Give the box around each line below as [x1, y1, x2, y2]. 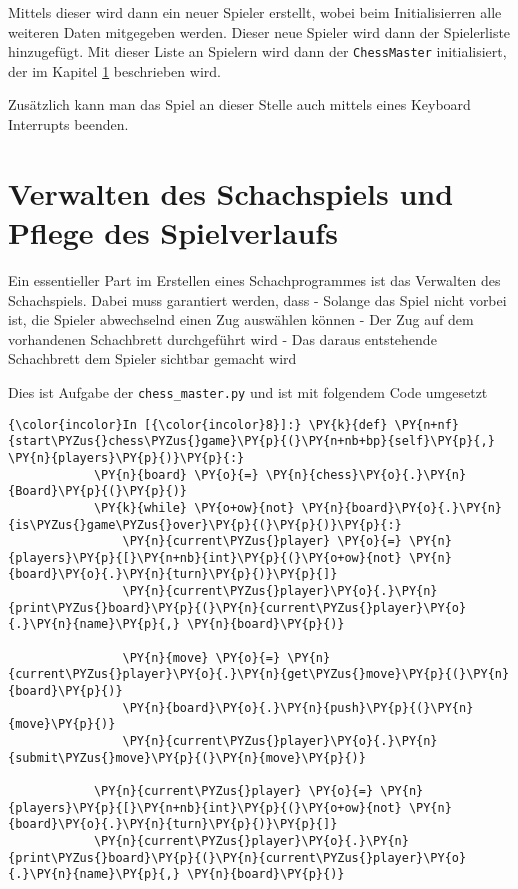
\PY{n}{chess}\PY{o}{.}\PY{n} [265, 467, 467, 482]
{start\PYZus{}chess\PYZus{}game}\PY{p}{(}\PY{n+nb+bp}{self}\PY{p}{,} [8, 434, 495, 449]
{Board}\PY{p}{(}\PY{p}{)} [8, 484, 187, 499]
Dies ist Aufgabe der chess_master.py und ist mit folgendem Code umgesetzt [8, 381, 488, 402]
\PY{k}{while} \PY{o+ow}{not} [93, 500, 295, 515]
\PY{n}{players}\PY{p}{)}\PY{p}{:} [8, 450, 245, 465]
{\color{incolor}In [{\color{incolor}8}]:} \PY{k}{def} [8, 417, 388, 432]
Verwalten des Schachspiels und [8, 172, 454, 213]
